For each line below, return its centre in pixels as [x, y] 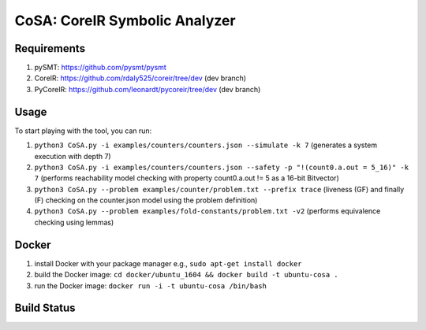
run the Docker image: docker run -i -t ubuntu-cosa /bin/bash [151, 286]
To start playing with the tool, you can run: [83, 131]
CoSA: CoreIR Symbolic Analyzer [125, 20]
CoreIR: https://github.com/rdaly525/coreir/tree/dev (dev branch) [140, 78]
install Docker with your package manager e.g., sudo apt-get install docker [168, 263]
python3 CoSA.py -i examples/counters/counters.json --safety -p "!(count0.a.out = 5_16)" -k [222, 167]
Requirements [50, 48]
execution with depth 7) [73, 156]
